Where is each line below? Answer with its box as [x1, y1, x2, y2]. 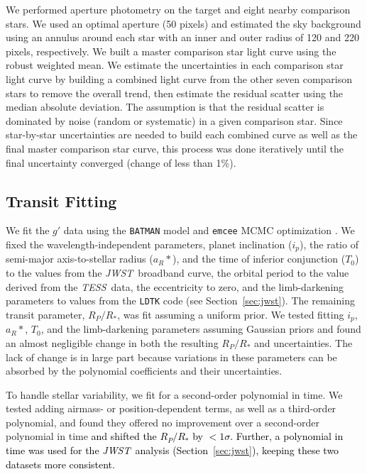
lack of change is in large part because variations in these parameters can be [6, 349, 337, 364]
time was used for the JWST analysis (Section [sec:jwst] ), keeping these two [6, 443, 339, 458]
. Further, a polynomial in [230, 429, 344, 443]
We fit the [6, 223, 50, 238]
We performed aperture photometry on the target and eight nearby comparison [6, 2, 351, 16]
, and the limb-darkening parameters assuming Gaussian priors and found [40, 321, 361, 336]
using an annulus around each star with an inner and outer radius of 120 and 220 [6, 30, 359, 45]
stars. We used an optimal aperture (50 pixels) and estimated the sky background [6, 16, 361, 31]
